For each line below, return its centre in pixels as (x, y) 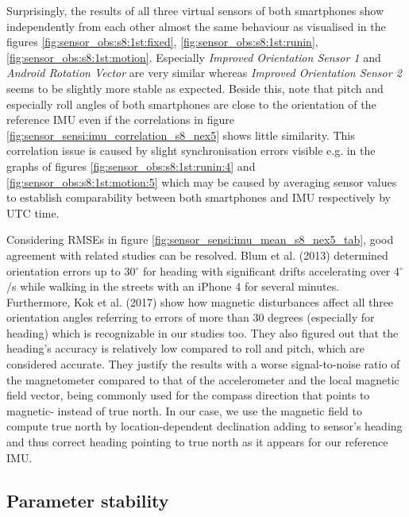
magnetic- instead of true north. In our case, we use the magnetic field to (184, 410)
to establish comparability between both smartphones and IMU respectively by (199, 197)
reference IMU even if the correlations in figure (120, 120)
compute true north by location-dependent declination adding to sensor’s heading (204, 426)
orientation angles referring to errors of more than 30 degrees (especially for (191, 317)
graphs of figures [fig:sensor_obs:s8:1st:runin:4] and (131, 166)
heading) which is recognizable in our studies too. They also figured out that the (203, 332)
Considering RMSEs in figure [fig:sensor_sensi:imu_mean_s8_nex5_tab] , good (200, 239)
